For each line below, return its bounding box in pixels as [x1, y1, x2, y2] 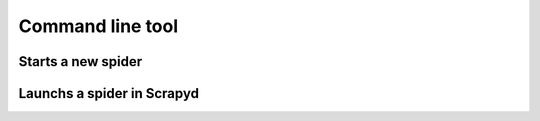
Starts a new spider [18, 53, 143, 70]
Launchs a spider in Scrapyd [18, 85, 200, 102]
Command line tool [18, 15, 179, 37]
